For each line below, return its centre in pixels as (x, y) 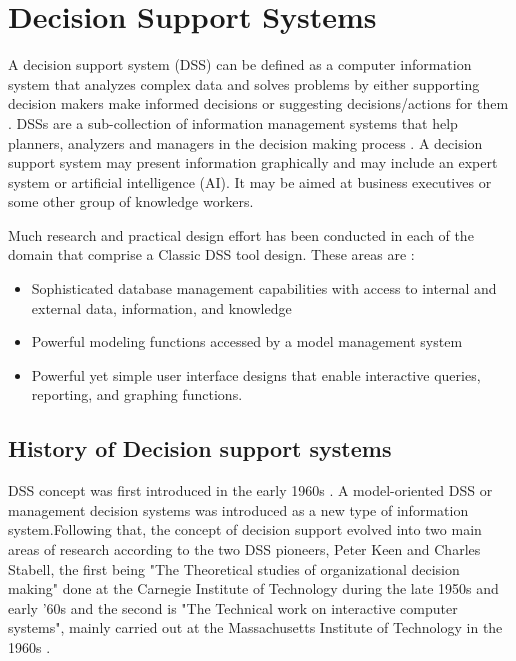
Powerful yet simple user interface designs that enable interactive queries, (256, 374)
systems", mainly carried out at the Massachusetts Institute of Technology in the (255, 627)
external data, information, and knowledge (161, 307)
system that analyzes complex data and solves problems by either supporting (244, 83)
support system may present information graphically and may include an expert (253, 162)
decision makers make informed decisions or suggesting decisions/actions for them (258, 103)
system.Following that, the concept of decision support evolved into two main (245, 529)
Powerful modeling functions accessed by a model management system (247, 341)
